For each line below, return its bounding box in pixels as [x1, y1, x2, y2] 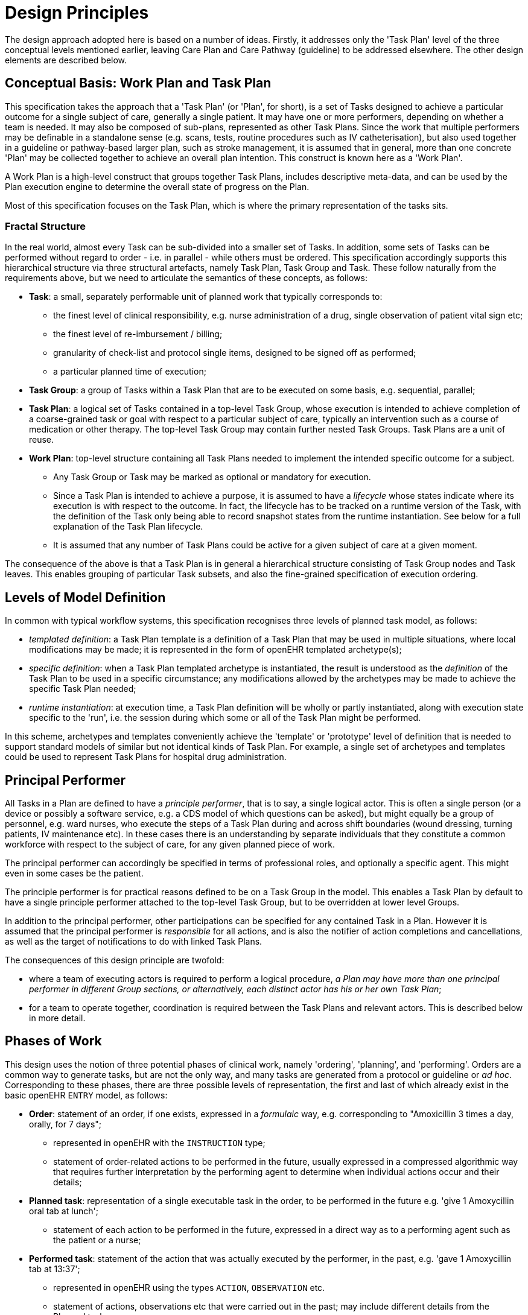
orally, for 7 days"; [29, 1118, 102, 1129]
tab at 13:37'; [29, 1263, 80, 1274]
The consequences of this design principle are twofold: [5, 955, 224, 966]
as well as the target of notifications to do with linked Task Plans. [5, 936, 262, 947]
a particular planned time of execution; [53, 366, 206, 377]
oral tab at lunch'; [29, 1205, 98, 1216]
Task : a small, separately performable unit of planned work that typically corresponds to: [29, 291, 383, 302]
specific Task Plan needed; [29, 683, 136, 694]
